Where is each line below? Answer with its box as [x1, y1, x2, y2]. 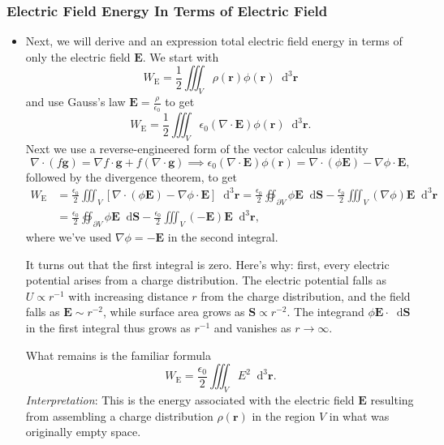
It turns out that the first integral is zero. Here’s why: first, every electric [25, 255, 390, 272]
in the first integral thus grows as [25, 319, 191, 336]
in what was [329, 407, 390, 424]
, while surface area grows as [103, 303, 245, 320]
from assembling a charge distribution [25, 407, 213, 424]
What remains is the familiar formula [25, 346, 211, 363]
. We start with [142, 48, 219, 65]
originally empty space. [25, 423, 141, 440]
